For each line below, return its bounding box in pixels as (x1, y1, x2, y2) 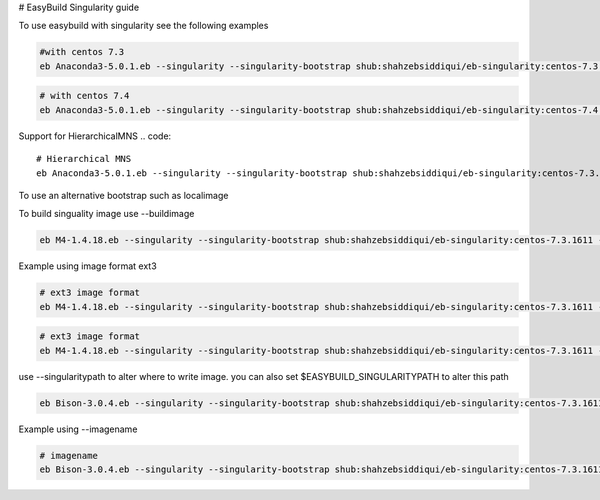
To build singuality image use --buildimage (18, 208, 195, 220)
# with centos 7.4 (39, 90, 130, 102)
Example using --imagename (18, 423, 138, 435)
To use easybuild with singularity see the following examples (18, 20, 269, 32)
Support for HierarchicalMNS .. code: (18, 130, 172, 142)
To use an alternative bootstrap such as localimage (18, 189, 229, 201)
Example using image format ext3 (18, 260, 157, 272)
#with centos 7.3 (39, 46, 125, 58)
